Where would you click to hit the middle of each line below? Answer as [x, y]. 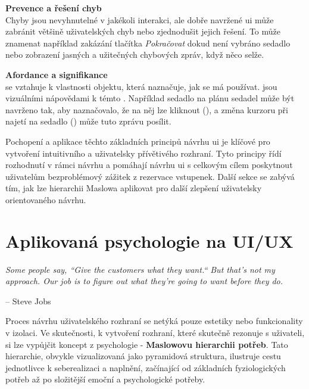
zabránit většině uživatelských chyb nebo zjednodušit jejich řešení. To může [143, 31]
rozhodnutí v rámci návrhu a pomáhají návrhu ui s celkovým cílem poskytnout [149, 165]
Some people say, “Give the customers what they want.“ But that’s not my [140, 269]
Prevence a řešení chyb [54, 8]
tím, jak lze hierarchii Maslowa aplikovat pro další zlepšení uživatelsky [134, 188]
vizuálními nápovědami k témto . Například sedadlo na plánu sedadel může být [150, 98]
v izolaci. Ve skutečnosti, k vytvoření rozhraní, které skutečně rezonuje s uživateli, [155, 332]
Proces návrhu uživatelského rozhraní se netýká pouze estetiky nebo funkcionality [154, 321]
